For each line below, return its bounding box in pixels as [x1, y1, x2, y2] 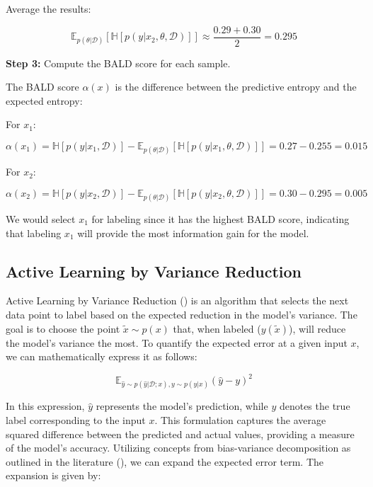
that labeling [6, 225, 62, 240]
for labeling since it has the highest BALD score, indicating [91, 212, 350, 226]
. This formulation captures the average [154, 413, 326, 428]
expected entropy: [6, 93, 83, 108]
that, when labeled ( [173, 321, 261, 336]
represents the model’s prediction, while [96, 399, 268, 413]
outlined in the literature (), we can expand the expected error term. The [6, 454, 324, 469]
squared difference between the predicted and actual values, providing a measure [6, 426, 355, 441]
